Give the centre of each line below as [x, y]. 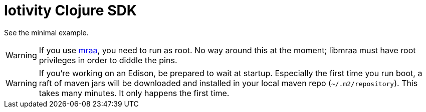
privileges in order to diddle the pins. [108, 60]
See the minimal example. [46, 32]
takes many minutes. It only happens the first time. [134, 93]
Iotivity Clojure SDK [70, 10]
